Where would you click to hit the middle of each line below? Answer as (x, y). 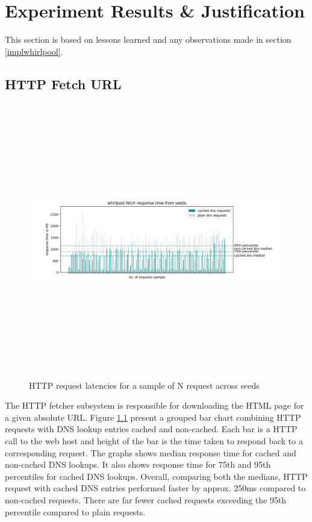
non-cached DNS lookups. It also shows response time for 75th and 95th (138, 464)
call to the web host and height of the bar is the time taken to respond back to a (154, 441)
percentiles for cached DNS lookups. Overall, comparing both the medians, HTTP (156, 476)
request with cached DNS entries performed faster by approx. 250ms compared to (155, 488)
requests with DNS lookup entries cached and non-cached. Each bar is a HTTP (151, 429)
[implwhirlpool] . (34, 51)
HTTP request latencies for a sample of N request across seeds (144, 385)
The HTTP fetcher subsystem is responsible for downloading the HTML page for (154, 405)
